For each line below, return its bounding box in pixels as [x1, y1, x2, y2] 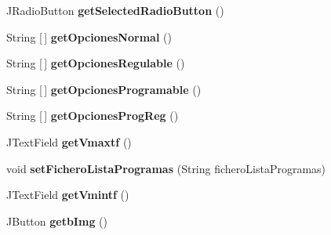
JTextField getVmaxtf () [6, 133, 132, 150]
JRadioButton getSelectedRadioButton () [6, 2, 224, 18]
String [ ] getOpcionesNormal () [6, 28, 172, 45]
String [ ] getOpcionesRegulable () [6, 55, 185, 71]
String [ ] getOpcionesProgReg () [6, 107, 179, 124]
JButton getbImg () [6, 212, 107, 229]
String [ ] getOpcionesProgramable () [6, 81, 202, 97]
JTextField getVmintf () [6, 186, 129, 203]
